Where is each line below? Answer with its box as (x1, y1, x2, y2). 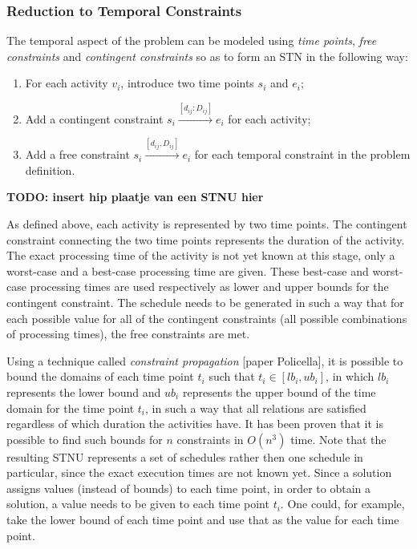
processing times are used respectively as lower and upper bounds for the (30, 278, 389, 295)
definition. (25, 161, 75, 178)
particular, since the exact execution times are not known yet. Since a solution (6, 464, 392, 481)
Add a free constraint (25, 146, 130, 163)
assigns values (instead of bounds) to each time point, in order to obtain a (6, 479, 370, 496)
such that (208, 368, 255, 385)
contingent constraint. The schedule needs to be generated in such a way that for (6, 293, 404, 310)
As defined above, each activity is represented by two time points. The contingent (6, 215, 407, 232)
